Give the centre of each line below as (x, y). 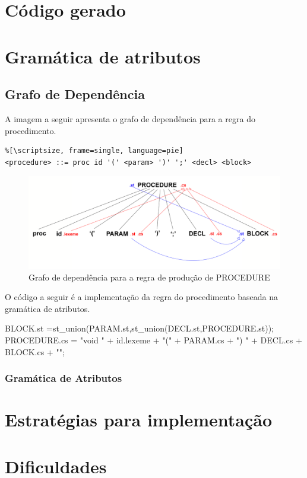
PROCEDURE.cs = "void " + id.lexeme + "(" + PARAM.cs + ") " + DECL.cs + (153, 340)
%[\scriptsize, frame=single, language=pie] (94, 151)
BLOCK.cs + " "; (35, 351)
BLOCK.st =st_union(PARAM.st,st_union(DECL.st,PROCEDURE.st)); (140, 328)
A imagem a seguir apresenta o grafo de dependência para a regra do (130, 118)
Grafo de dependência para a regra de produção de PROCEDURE (149, 277)
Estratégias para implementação (139, 420)
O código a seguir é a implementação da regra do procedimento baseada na (141, 297)
